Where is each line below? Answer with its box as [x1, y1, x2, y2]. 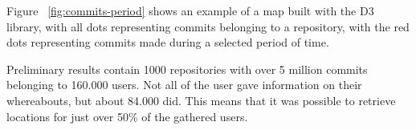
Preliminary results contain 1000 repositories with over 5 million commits [6, 60, 368, 77]
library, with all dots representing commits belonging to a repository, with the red [6, 18, 410, 35]
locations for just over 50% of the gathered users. [6, 108, 248, 124]
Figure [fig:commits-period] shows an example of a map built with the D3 [6, 2, 374, 18]
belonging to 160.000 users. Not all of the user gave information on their [6, 76, 362, 93]
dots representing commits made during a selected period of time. [6, 34, 329, 51]
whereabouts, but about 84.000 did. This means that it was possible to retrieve [6, 91, 396, 108]
